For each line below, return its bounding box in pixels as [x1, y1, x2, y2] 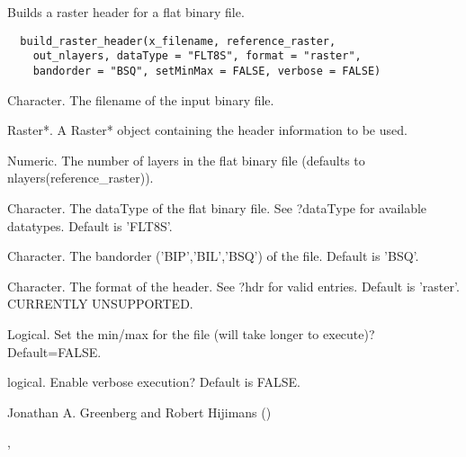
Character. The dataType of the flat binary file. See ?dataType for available [7, 198, 427, 217]
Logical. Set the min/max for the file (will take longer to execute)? [7, 324, 375, 343]
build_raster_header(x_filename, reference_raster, [20, 34, 336, 48]
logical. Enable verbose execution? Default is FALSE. [7, 372, 300, 391]
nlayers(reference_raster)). [7, 168, 154, 187]
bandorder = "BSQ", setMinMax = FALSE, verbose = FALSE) [32, 64, 381, 77]
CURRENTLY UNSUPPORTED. [7, 294, 193, 313]
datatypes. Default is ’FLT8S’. [7, 216, 173, 235]
